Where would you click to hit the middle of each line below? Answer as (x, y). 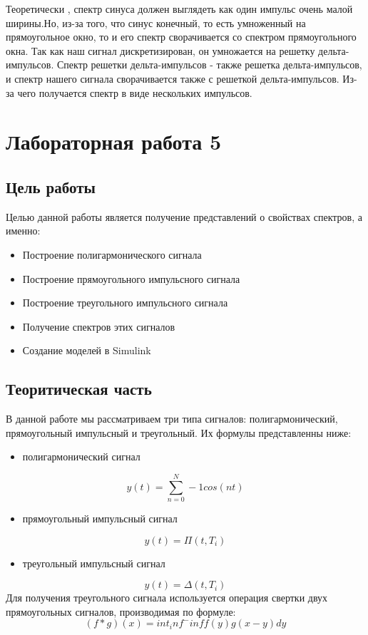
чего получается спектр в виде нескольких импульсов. (135, 92)
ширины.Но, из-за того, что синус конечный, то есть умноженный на (156, 22)
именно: (23, 231)
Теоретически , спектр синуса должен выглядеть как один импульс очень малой (179, 9)
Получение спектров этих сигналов (99, 326)
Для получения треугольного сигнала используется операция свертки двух (167, 598)
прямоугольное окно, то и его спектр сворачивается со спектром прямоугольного (181, 37)
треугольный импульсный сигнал (94, 563)
